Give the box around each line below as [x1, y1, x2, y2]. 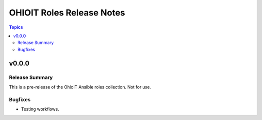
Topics [9, 24, 23, 30]
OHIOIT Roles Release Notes [9, 7, 126, 18]
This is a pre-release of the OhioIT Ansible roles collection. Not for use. [9, 84, 151, 90]
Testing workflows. [21, 106, 59, 112]
